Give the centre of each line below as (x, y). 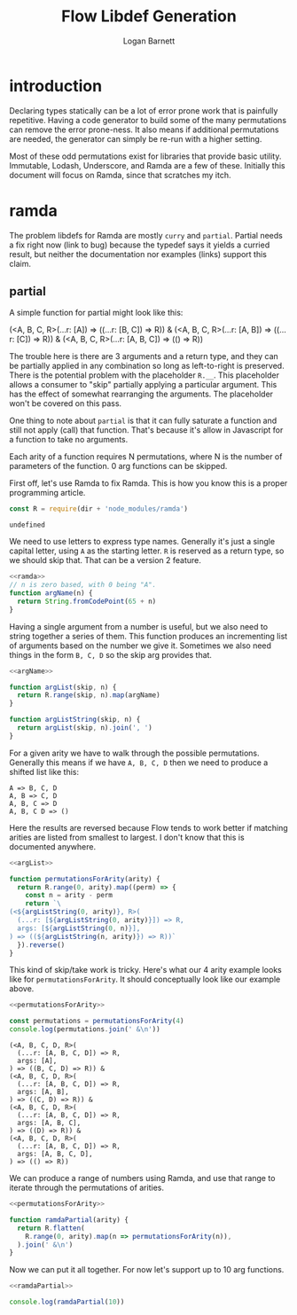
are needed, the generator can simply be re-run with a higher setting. (136, 138)
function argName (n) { (51, 593)
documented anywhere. (52, 846)
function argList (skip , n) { (63, 687)
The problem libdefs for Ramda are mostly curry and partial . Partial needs (146, 235)
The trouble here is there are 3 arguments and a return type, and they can (144, 356)
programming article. (47, 493)
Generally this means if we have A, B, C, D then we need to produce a (139, 762)
